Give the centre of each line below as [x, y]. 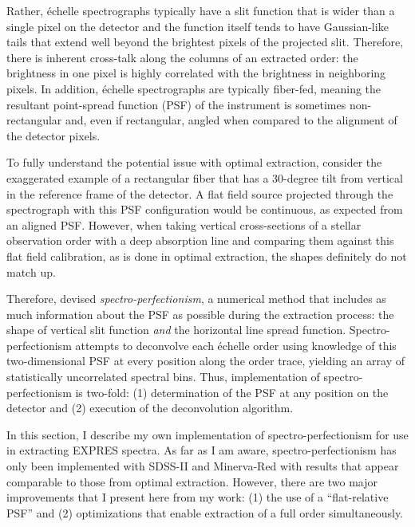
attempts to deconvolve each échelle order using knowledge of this [236, 345]
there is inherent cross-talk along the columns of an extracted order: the [182, 57]
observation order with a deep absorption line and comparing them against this [200, 240]
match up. [31, 271]
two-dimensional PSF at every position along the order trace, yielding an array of [206, 361]
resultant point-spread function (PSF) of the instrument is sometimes [176, 104]
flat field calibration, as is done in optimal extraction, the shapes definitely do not [207, 256]
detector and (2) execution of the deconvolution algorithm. [150, 408]
